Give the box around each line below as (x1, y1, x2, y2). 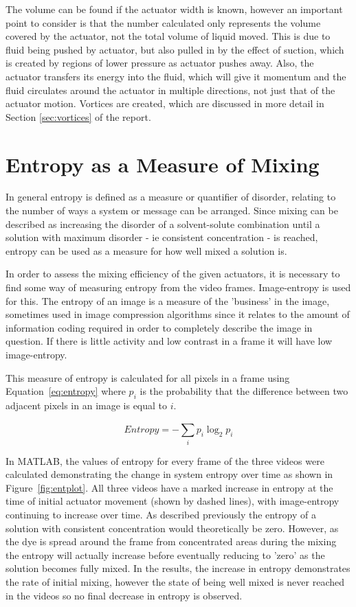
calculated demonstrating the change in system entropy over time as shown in (5, 467, 333, 481)
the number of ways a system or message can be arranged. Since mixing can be (5, 203, 338, 218)
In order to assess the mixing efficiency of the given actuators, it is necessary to (5, 266, 340, 281)
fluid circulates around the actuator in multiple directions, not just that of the (5, 82, 335, 97)
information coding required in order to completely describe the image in (5, 320, 313, 334)
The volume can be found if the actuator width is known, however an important (5, 2, 343, 16)
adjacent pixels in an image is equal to (5, 398, 168, 412)
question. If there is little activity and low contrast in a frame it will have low (5, 334, 333, 348)
